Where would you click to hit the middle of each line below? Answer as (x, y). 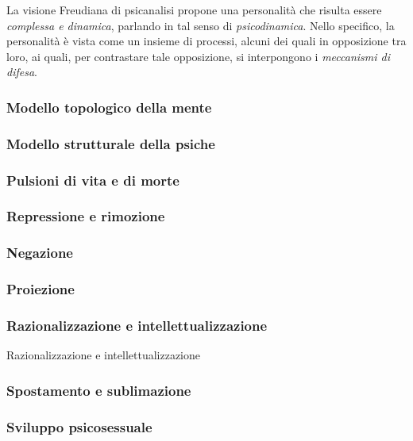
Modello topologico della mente (109, 107)
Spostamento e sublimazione (99, 390)
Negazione (40, 253)
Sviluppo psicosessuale (79, 426)
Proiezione (41, 289)
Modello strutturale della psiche (111, 143)
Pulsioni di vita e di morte (93, 180)
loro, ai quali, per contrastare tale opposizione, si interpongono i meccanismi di (199, 56)
